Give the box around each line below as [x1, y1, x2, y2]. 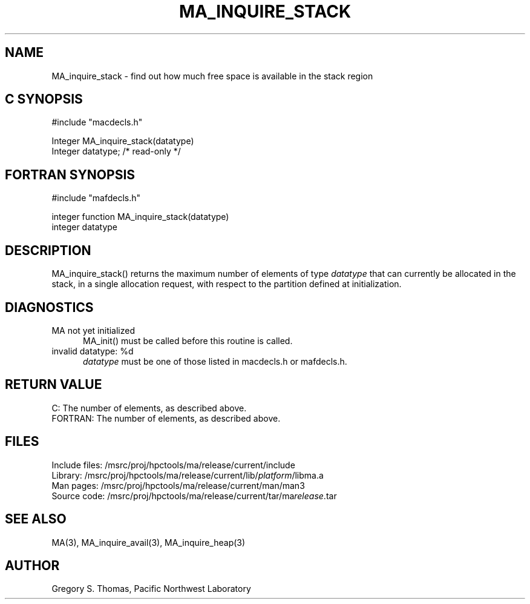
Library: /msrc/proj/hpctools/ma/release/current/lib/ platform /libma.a [51, 470, 324, 480]
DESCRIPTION [5, 242, 91, 258]
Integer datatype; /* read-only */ [51, 146, 181, 157]
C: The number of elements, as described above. [51, 402, 247, 413]
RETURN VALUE [5, 377, 102, 393]
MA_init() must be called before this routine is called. [83, 335, 293, 346]
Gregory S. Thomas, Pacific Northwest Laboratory [51, 583, 251, 594]
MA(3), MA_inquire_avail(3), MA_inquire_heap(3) [51, 537, 246, 548]
